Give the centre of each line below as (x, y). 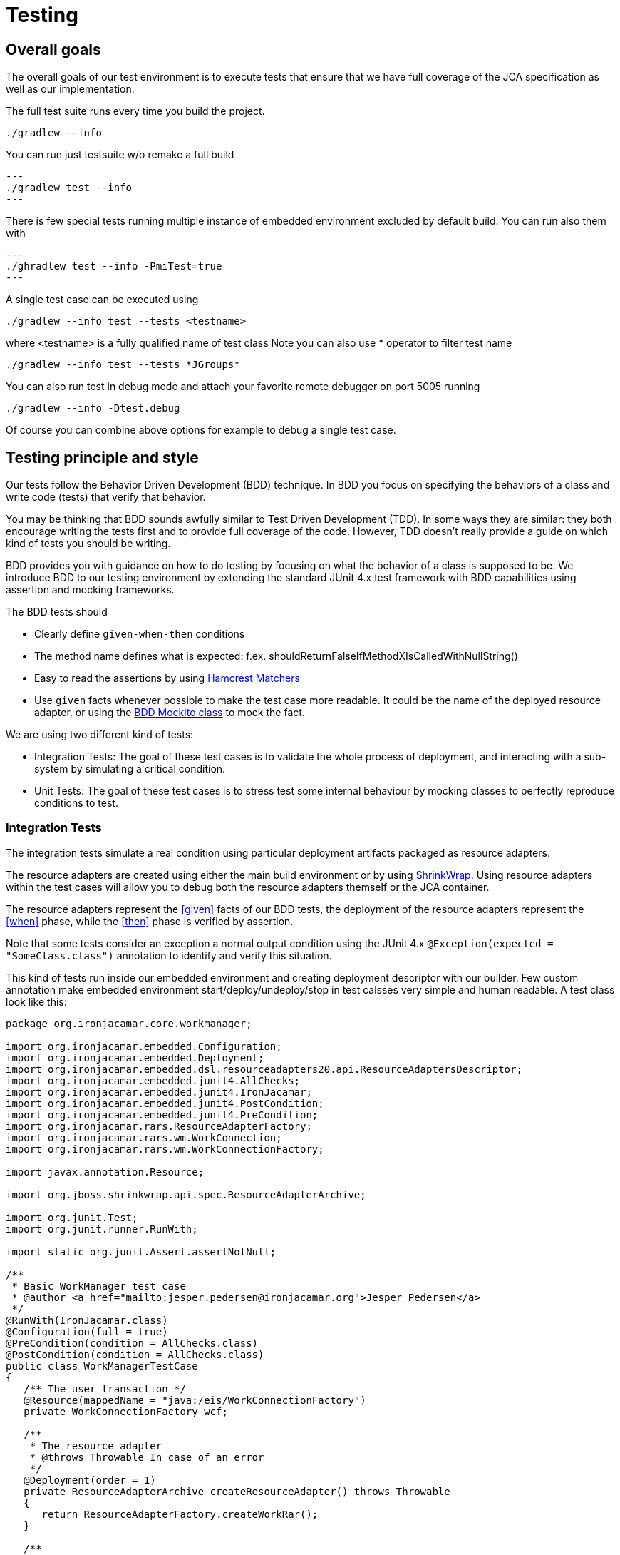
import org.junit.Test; (72, 1217)
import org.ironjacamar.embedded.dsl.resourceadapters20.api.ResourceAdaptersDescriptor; (264, 1069)
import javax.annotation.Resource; (105, 1172)
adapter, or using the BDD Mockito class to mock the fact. (170, 713)
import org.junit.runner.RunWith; (102, 1229)
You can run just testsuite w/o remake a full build (120, 155)
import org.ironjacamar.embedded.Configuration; (144, 1046)
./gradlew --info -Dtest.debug (93, 408)
